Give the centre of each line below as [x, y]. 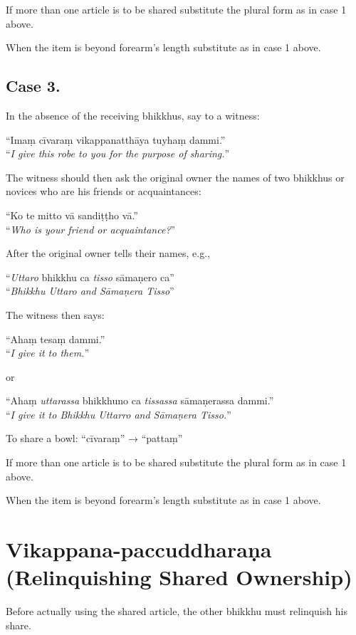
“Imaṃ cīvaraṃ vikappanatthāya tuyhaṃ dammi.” [116, 139]
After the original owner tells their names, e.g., [108, 253]
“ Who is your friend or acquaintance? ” [91, 229]
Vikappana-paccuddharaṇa [139, 549]
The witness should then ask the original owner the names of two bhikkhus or [175, 177]
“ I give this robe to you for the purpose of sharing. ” [118, 153]
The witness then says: [55, 314]
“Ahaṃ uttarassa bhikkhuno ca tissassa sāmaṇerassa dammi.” [140, 400]
